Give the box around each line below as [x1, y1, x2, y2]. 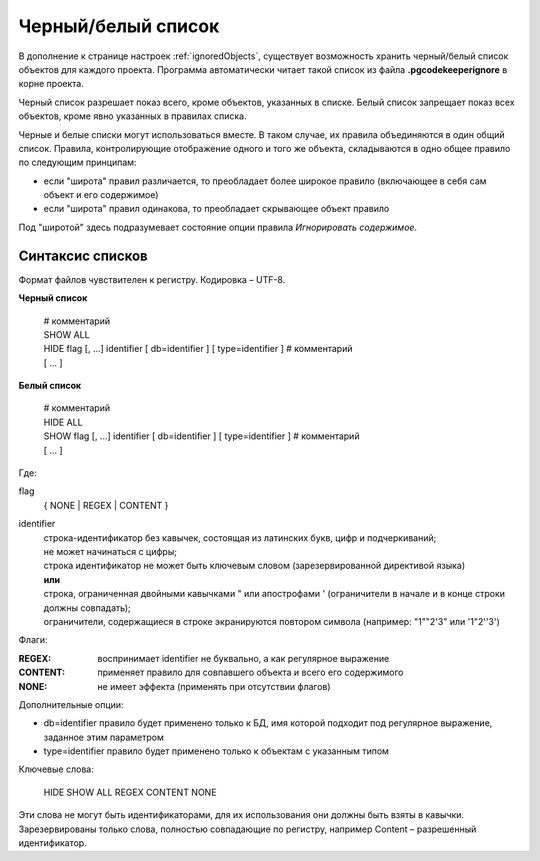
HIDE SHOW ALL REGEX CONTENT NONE [43, 786, 217, 798]
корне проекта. [18, 78, 84, 90]
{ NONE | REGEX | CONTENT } [43, 499, 169, 511]
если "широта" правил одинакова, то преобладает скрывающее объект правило [43, 203, 390, 215]
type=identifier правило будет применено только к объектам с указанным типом [43, 745, 390, 757]
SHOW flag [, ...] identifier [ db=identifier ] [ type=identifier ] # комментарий [43, 430, 360, 442]
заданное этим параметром [43, 731, 165, 743]
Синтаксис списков [18, 247, 149, 264]
